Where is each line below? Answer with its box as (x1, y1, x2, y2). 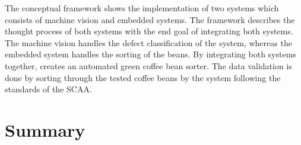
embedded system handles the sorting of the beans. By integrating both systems (5, 48, 296, 60)
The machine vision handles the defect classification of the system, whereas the (5, 36, 292, 49)
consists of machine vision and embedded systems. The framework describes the (5, 13, 295, 25)
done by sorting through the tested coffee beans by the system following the (5, 71, 281, 83)
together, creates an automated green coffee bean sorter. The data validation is (5, 59, 292, 72)
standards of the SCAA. (5, 83, 92, 95)
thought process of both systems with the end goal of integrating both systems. (5, 25, 293, 37)
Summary (5, 117, 85, 141)
